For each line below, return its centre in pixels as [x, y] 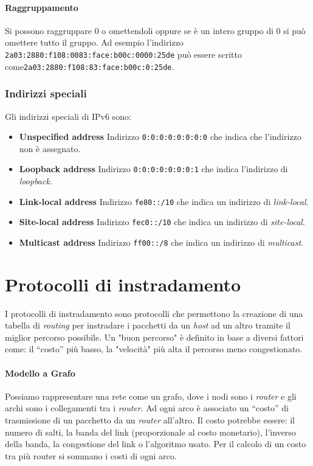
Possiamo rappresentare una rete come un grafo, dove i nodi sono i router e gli [151, 396]
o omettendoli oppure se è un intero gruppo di [187, 30]
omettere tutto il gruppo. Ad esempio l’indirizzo [94, 42]
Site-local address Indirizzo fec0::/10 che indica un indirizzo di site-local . [162, 222]
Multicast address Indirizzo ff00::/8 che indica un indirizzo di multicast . [161, 242]
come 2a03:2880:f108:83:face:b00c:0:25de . [90, 66]
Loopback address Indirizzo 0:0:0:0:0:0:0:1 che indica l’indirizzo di [153, 169]
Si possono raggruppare [49, 30]
